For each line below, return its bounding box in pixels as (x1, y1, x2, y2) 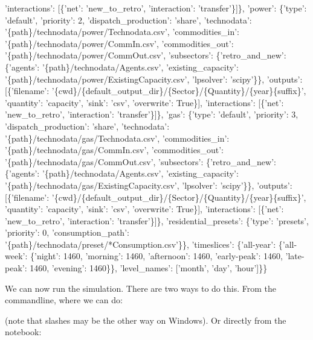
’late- (285, 250, 305, 262)
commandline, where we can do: (5, 294, 123, 306)
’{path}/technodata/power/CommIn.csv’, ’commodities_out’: (5, 37, 234, 49)
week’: (5, 250, 28, 262)
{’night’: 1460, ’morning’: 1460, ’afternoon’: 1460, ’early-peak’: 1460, (30, 250, 283, 262)
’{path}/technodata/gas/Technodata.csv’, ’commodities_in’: (5, 131, 230, 144)
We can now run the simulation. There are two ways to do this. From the (5, 282, 276, 294)
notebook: (5, 326, 42, 338)
